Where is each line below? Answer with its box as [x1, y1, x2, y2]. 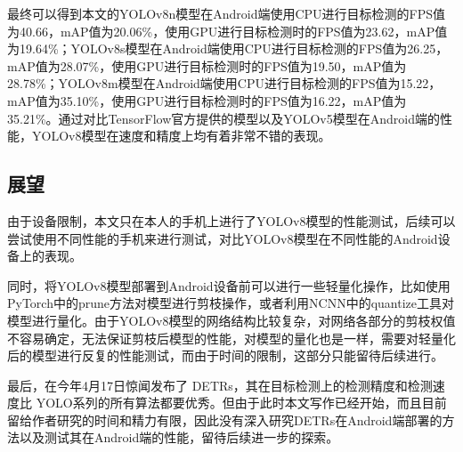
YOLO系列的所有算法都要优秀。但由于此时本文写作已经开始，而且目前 [36, 393, 447, 412]
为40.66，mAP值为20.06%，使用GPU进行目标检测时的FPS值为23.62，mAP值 [7, 21, 448, 40]
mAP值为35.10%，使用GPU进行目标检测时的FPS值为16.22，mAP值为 [7, 91, 407, 109]
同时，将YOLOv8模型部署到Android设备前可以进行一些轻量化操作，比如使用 [7, 276, 451, 295]
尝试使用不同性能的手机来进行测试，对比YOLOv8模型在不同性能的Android [7, 229, 438, 247]
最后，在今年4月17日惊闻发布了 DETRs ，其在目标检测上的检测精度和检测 [7, 375, 433, 394]
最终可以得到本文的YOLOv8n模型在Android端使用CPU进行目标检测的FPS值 [7, 4, 446, 22]
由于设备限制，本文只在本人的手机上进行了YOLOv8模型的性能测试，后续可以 [7, 211, 456, 230]
